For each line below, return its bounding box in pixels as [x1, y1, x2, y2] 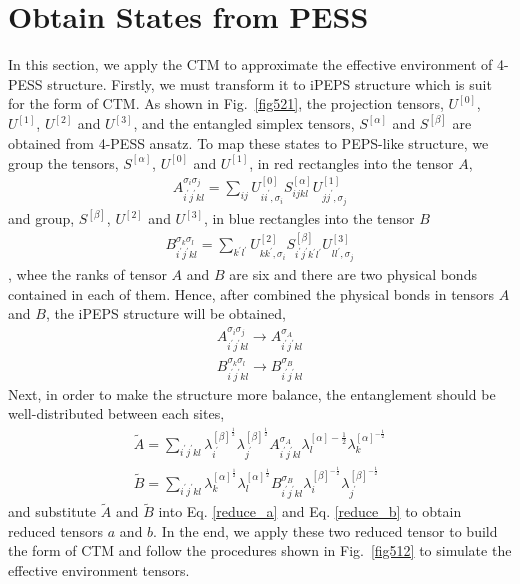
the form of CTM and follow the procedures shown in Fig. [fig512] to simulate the [8, 540, 512, 561]
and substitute [8, 501, 97, 522]
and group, [8, 208, 75, 229]
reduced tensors [8, 520, 104, 541]
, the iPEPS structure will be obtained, [45, 303, 286, 324]
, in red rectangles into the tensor [249, 152, 454, 173]
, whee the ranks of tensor [8, 264, 167, 285]
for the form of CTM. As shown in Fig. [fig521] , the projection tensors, [8, 93, 444, 114]
